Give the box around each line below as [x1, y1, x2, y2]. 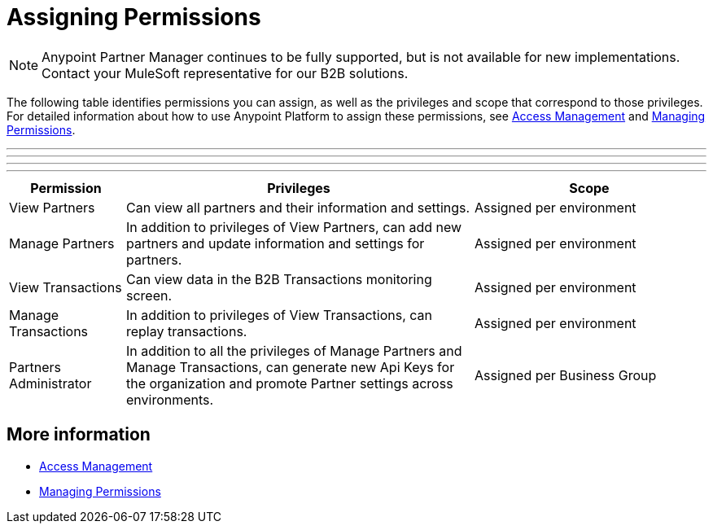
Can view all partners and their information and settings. [125, 199, 470, 216]
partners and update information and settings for [125, 234, 425, 252]
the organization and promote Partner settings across [125, 375, 453, 392]
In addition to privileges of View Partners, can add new [125, 218, 462, 235]
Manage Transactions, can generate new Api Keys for [125, 358, 455, 375]
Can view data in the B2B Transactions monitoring [125, 270, 432, 287]
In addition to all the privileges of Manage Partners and [125, 342, 462, 359]
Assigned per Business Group [474, 366, 657, 383]
